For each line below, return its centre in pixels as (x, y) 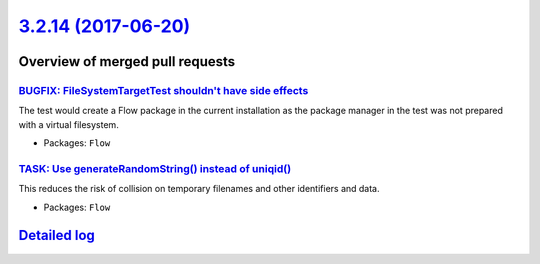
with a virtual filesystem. (68, 124)
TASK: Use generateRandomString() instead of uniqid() (155, 168)
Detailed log (56, 235)
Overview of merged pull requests (127, 61)
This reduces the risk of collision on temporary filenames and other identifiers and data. (199, 189)
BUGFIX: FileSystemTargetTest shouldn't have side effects (163, 90)
